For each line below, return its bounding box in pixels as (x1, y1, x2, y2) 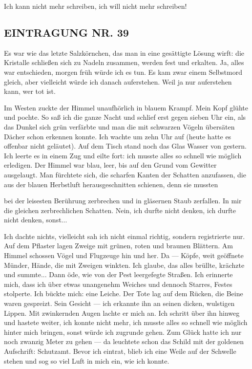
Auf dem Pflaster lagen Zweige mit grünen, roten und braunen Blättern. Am (4, 240, 233, 251)
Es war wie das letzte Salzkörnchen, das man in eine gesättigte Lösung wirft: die (4, 47, 245, 58)
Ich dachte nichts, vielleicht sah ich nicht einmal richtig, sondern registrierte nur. (4, 231, 245, 241)
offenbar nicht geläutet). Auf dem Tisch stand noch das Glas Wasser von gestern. (4, 141, 247, 151)
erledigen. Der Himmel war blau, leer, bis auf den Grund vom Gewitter (4, 160, 217, 170)
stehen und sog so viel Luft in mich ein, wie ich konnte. (4, 355, 169, 366)
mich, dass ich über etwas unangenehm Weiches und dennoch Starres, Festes (4, 279, 232, 289)
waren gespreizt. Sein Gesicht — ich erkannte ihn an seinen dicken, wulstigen (4, 298, 235, 308)
